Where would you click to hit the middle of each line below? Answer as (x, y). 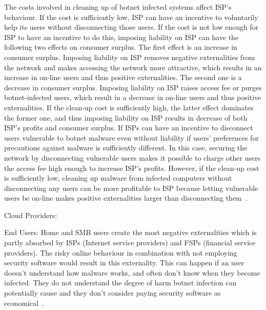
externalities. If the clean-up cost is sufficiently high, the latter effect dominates (129, 107)
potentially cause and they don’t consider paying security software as (112, 293)
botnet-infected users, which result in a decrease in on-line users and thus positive (133, 97)
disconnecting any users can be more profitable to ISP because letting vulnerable (131, 188)
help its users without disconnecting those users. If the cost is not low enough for (131, 27)
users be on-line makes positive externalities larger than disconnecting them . (126, 198)
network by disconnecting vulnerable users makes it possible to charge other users (132, 157)
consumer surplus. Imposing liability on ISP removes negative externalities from (130, 57)
